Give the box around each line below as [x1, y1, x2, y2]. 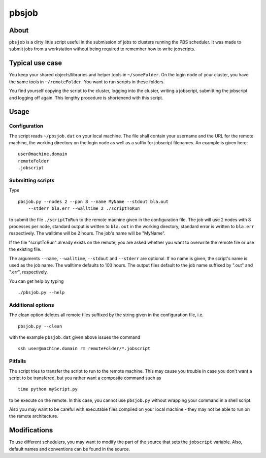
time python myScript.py [18, 387, 78, 392]
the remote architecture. [9, 413, 59, 419]
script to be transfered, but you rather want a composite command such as [9, 375, 162, 381]
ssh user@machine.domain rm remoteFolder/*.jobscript [18, 346, 150, 352]
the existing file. [9, 246, 42, 252]
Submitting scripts [9, 177, 55, 184]
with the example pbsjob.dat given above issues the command [9, 334, 140, 340]
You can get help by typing [9, 278, 64, 284]
